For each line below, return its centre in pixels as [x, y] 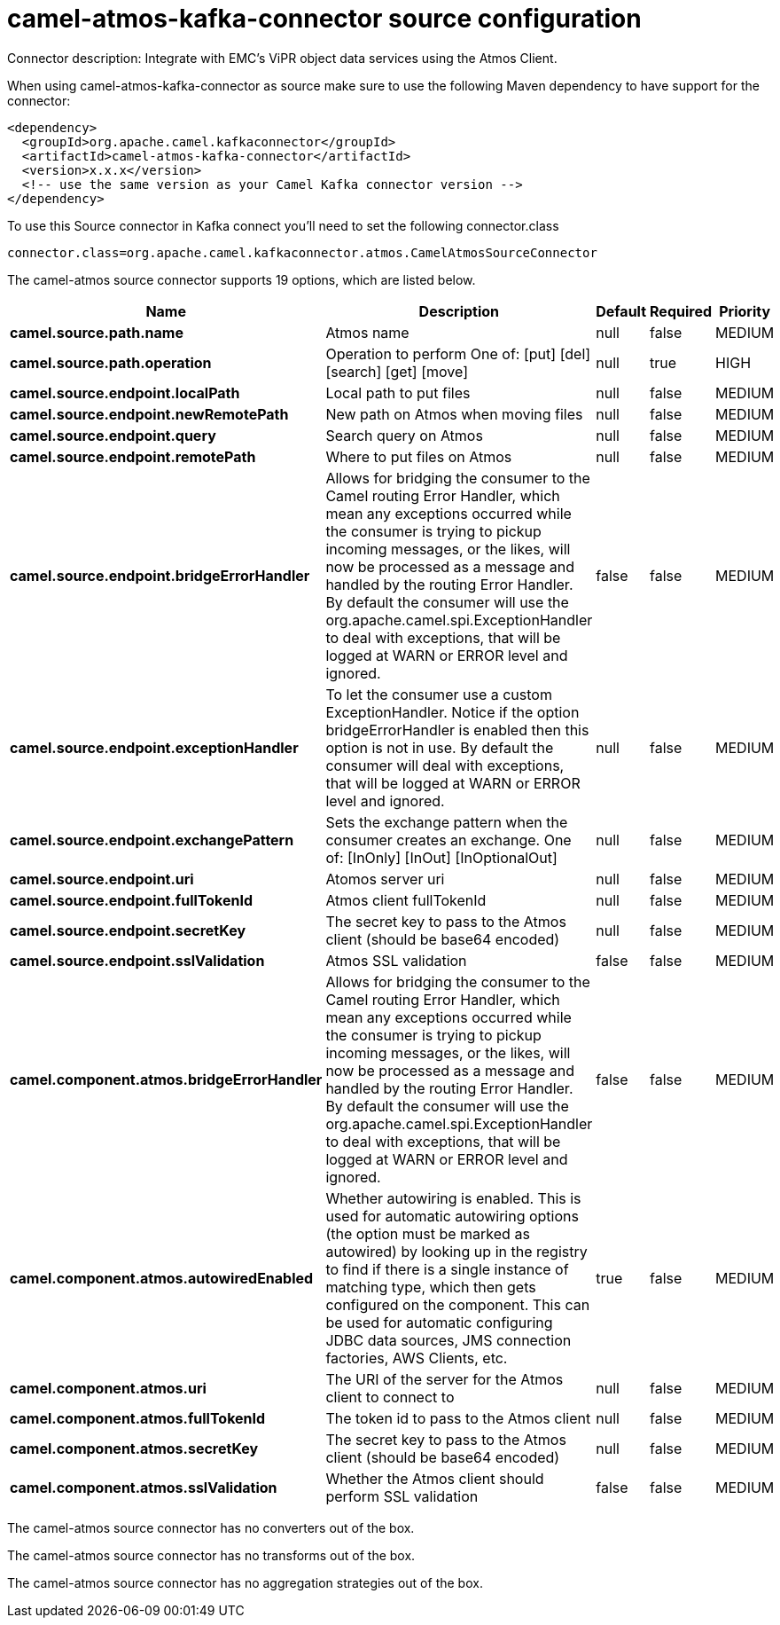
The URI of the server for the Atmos [445, 1379]
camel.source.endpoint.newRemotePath [149, 414]
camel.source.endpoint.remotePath [133, 456]
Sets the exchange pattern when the [447, 822]
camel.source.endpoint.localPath [125, 393]
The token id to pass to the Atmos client [458, 1418]
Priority [745, 311]
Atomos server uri [385, 879]
